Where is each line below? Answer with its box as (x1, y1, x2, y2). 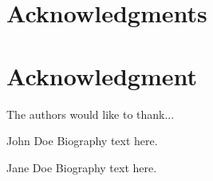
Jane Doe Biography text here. (6, 159, 157, 175)
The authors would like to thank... (6, 105, 175, 122)
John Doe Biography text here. (6, 132, 158, 149)
